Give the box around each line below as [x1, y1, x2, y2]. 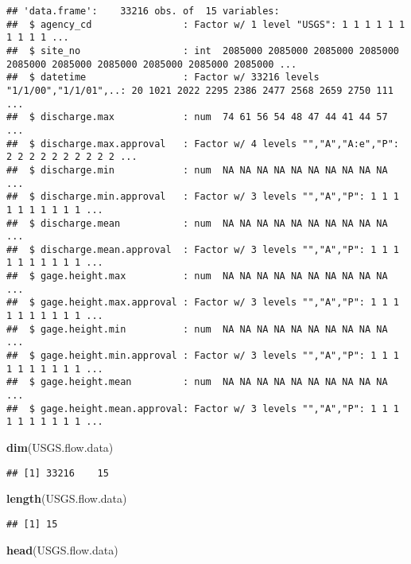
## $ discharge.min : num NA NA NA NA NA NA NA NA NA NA [6, 164, 388, 176]
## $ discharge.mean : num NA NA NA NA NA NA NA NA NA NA [6, 217, 388, 229]
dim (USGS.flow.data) [6, 439, 114, 455]
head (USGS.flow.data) [6, 541, 118, 558]
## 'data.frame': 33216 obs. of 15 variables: [6, 6, 280, 17]
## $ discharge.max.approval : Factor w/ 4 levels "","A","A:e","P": [6, 138, 399, 150]
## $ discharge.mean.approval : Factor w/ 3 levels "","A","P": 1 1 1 [6, 243, 399, 255]
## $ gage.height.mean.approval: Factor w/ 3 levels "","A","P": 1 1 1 [6, 403, 399, 414]
